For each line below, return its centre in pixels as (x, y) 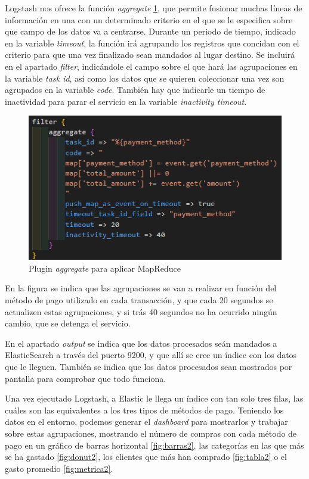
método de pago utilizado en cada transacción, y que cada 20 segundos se (139, 300)
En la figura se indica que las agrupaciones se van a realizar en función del (141, 288)
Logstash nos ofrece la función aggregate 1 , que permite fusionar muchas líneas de (154, 8)
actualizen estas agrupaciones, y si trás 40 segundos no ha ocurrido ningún (141, 311)
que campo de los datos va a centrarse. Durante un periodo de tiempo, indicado (150, 31)
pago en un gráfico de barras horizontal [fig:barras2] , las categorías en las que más (154, 445)
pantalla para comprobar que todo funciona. (86, 378)
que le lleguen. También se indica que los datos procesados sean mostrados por (149, 366)
